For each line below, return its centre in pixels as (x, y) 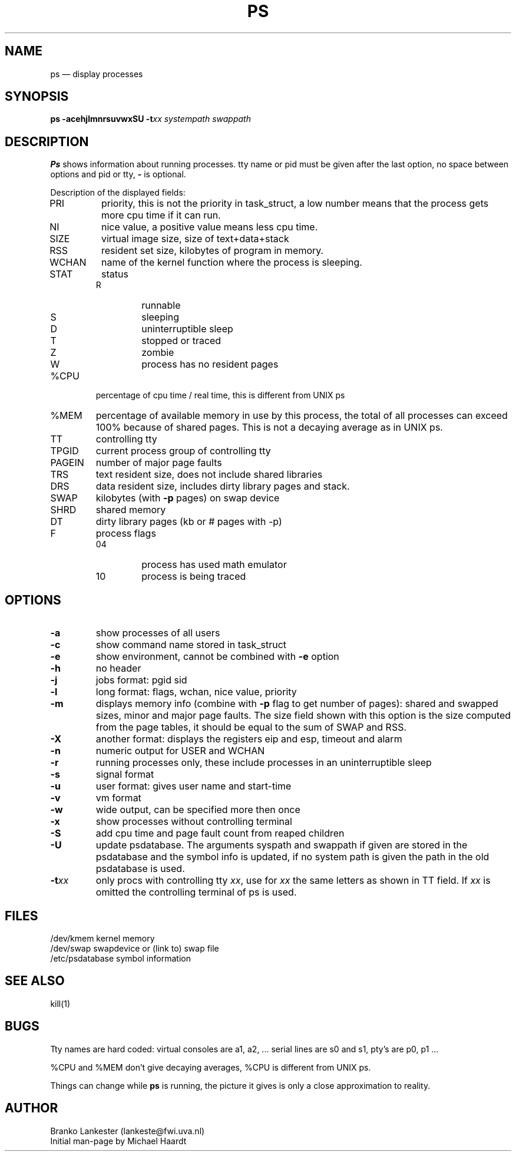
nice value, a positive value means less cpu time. (209, 227)
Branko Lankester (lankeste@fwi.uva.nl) (128, 1131)
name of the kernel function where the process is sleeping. (231, 262)
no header (118, 668)
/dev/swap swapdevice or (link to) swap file (135, 948)
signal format (125, 774)
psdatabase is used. (140, 869)
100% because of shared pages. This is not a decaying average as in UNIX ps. (269, 427)
